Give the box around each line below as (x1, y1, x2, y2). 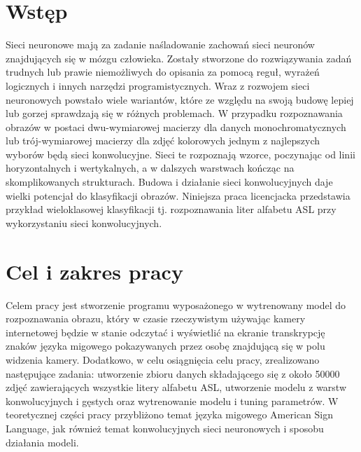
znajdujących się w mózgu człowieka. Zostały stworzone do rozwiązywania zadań (6, 50, 352, 65)
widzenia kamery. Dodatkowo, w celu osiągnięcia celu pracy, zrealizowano (6, 352, 320, 367)
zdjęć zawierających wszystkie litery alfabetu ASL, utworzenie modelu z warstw (6, 380, 347, 395)
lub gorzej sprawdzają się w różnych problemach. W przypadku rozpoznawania (6, 106, 343, 121)
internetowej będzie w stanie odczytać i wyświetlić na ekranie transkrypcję (6, 324, 325, 339)
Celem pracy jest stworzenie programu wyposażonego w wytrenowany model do (6, 297, 346, 312)
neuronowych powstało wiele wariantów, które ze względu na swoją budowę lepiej (6, 92, 354, 107)
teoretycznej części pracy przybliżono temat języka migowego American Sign (6, 407, 334, 422)
